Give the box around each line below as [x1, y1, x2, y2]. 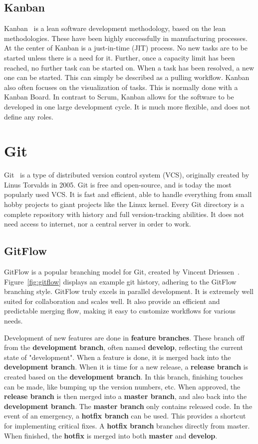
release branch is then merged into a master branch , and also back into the [4, 391, 247, 401]
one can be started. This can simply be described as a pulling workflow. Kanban [4, 72, 250, 82]
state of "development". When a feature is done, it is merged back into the [4, 351, 231, 362]
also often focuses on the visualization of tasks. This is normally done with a [4, 81, 238, 92]
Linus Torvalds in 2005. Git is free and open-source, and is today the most [4, 179, 232, 189]
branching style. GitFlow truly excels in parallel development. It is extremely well [4, 286, 254, 296]
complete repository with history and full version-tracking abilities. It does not [4, 208, 245, 219]
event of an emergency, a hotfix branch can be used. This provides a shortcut [4, 410, 246, 421]
